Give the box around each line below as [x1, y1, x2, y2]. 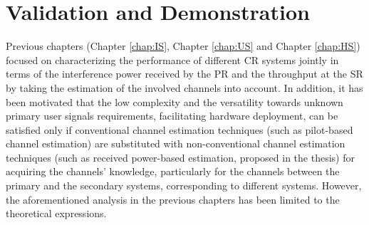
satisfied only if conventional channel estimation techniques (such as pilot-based [6, 122, 353, 137]
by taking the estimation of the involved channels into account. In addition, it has [6, 80, 363, 95]
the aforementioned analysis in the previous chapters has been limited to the [6, 192, 340, 206]
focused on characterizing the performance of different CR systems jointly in [6, 52, 339, 67]
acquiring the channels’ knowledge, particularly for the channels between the [6, 164, 340, 179]
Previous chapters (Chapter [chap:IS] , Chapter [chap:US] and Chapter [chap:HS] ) [6, 38, 360, 53]
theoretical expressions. [6, 206, 107, 221]
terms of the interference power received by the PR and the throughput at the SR [6, 66, 363, 81]
